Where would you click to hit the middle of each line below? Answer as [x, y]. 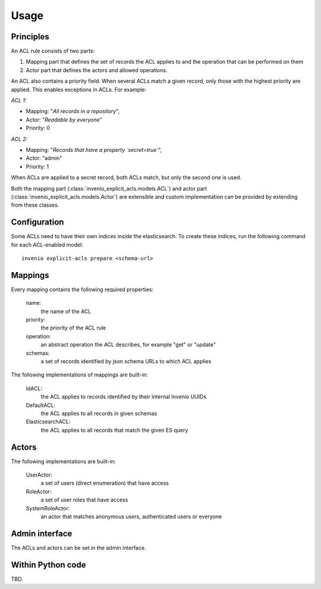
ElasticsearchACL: [48, 422]
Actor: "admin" [44, 158]
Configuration [37, 222]
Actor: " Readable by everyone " [64, 120]
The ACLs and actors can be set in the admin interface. [78, 547]
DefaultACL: [41, 405]
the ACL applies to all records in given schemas [99, 413]
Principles [30, 37]
